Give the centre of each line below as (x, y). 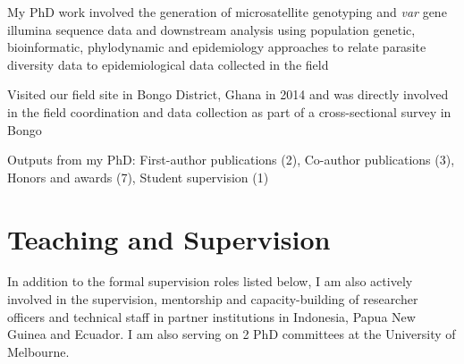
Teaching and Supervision (169, 238)
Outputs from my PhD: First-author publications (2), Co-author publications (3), (231, 160)
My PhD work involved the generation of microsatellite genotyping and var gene (227, 12)
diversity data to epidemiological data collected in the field (168, 64)
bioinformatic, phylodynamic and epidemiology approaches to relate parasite (217, 47)
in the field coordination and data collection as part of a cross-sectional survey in (229, 111)
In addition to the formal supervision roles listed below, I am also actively (210, 281)
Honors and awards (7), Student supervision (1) (138, 177)
